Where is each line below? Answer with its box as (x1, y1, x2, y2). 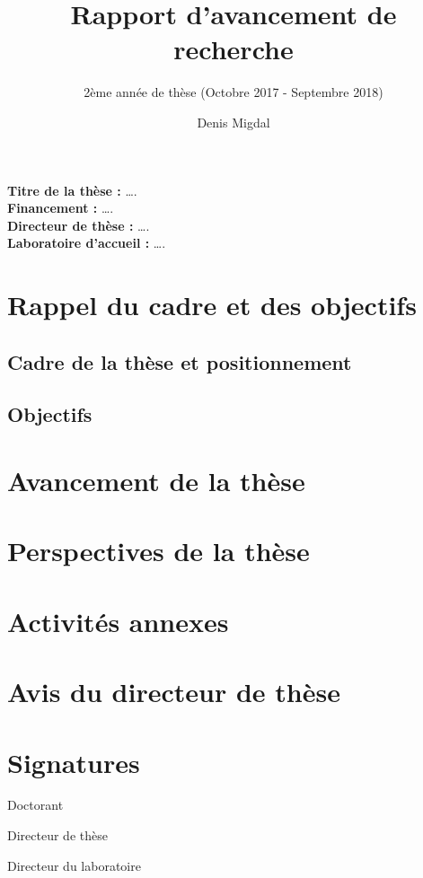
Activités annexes (7, 602, 229, 639)
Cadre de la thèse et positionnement (7, 347, 352, 375)
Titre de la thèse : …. (7, 180, 137, 199)
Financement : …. (7, 198, 114, 217)
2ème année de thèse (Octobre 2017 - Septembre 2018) (84, 83, 383, 101)
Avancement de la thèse (7, 462, 305, 498)
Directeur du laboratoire (7, 856, 141, 874)
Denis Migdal (197, 112, 270, 131)
